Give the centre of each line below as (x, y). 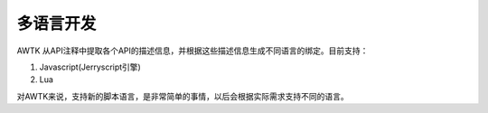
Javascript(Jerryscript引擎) (90, 67)
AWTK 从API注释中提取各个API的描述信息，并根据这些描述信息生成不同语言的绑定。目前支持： (192, 51)
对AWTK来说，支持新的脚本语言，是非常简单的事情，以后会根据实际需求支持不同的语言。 (183, 96)
